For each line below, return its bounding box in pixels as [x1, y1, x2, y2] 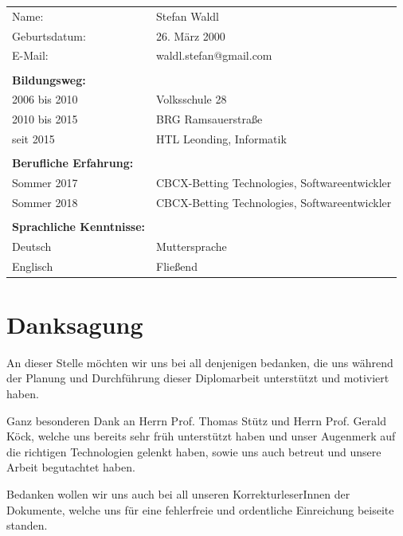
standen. [6, 517, 48, 534]
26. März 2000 [156, 27, 225, 44]
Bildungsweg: [12, 71, 86, 88]
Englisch [12, 257, 53, 274]
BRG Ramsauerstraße [156, 111, 263, 127]
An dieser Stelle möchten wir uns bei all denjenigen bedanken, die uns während [6, 354, 393, 370]
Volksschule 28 [156, 91, 227, 108]
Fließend [156, 257, 198, 274]
